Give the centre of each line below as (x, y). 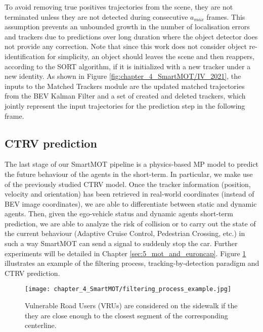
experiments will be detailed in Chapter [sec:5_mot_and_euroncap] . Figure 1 (125, 253)
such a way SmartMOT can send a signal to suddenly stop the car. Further (121, 243)
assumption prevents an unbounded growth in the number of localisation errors (127, 27)
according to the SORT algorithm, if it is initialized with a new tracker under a (128, 66)
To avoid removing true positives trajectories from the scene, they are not (119, 7)
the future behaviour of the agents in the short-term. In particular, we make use (129, 174)
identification (25, 56)
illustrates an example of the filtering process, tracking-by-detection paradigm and (132, 263)
